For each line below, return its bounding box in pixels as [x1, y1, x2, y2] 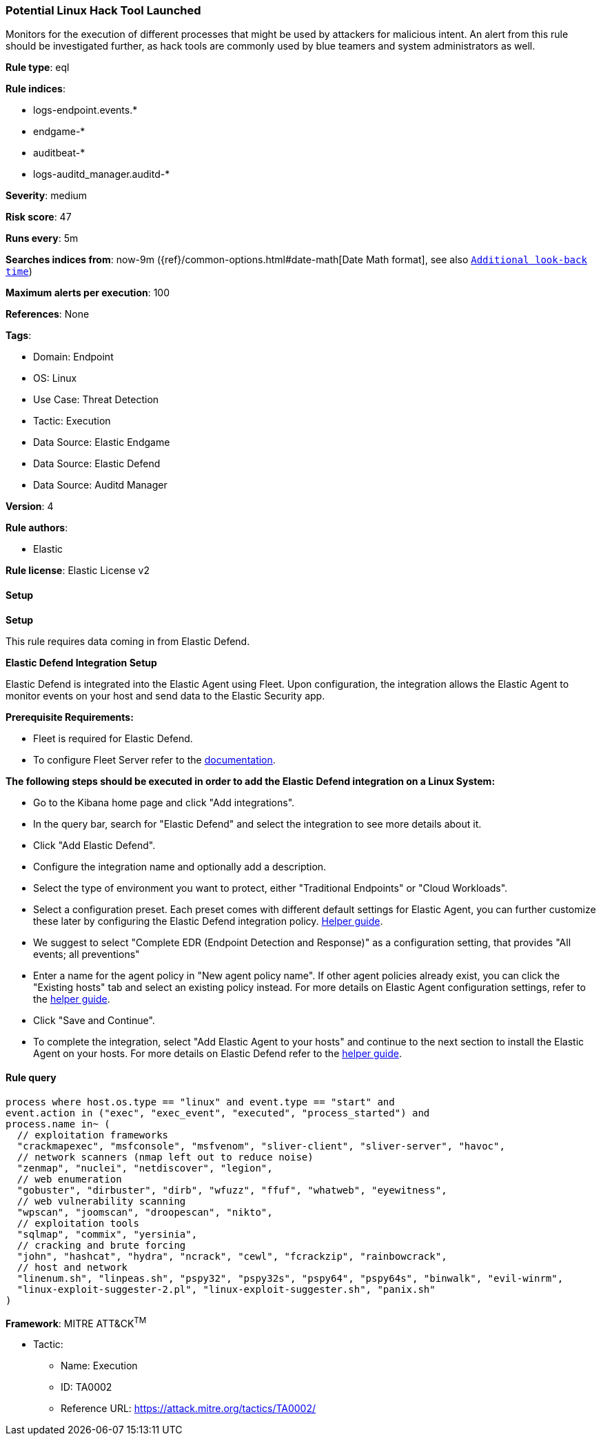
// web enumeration [17, 1173, 122, 1185]
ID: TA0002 [61, 1381, 112, 1393]
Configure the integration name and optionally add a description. [33, 860, 327, 872]
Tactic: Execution [33, 415, 111, 427]
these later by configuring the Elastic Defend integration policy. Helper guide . [33, 914, 383, 927]
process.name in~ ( [6, 1118, 110, 1130]
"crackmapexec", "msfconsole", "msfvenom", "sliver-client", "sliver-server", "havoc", [17, 1140, 505, 1152]
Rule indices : [6, 83, 65, 95]
